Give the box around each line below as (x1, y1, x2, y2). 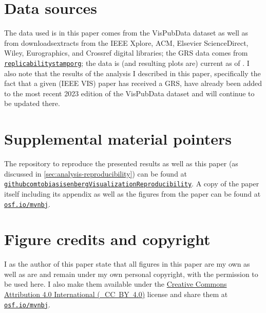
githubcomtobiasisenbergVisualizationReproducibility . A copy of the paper (4, 178, 259, 189)
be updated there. (4, 98, 60, 109)
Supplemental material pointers (4, 128, 232, 149)
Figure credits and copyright (4, 229, 211, 250)
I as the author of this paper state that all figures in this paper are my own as (4, 258, 250, 269)
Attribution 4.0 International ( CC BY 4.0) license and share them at (4, 289, 228, 300)
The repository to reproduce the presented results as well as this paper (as (4, 158, 238, 169)
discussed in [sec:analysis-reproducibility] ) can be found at (4, 168, 187, 179)
